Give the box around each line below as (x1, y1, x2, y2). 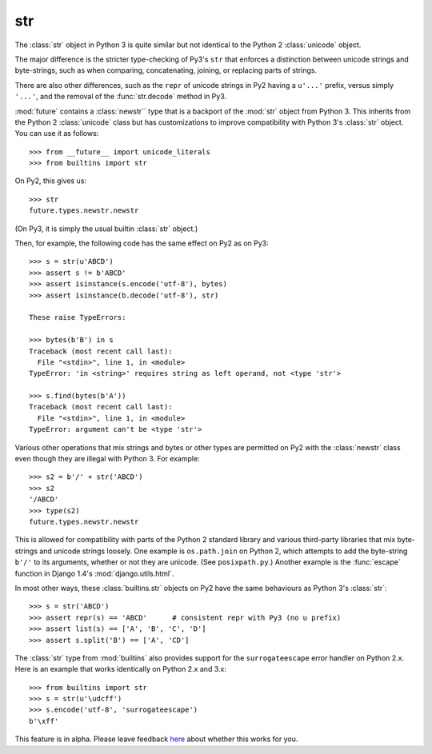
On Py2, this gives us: (14, 176, 87, 186)
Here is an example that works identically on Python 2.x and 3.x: (14, 664, 227, 674)
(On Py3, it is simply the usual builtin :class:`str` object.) (14, 224, 198, 233)
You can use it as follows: (14, 129, 99, 138)
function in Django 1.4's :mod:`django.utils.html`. (14, 568, 174, 578)
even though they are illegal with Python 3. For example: (14, 454, 200, 464)
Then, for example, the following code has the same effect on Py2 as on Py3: (14, 238, 270, 248)
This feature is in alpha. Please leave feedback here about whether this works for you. (14, 734, 298, 744)
